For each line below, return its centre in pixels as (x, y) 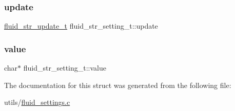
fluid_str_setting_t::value (65, 68)
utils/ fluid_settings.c (37, 102)
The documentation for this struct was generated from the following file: (118, 85)
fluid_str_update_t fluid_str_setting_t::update (81, 26)
